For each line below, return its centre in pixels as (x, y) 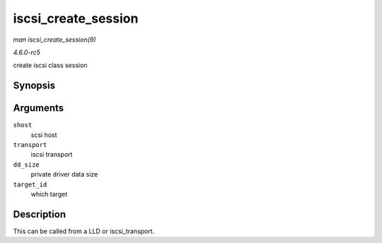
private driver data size (64, 174)
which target (49, 194)
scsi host (44, 135)
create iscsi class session (50, 65)
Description (40, 214)
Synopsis (34, 86)
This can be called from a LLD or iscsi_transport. (84, 231)
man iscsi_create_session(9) (54, 40)
